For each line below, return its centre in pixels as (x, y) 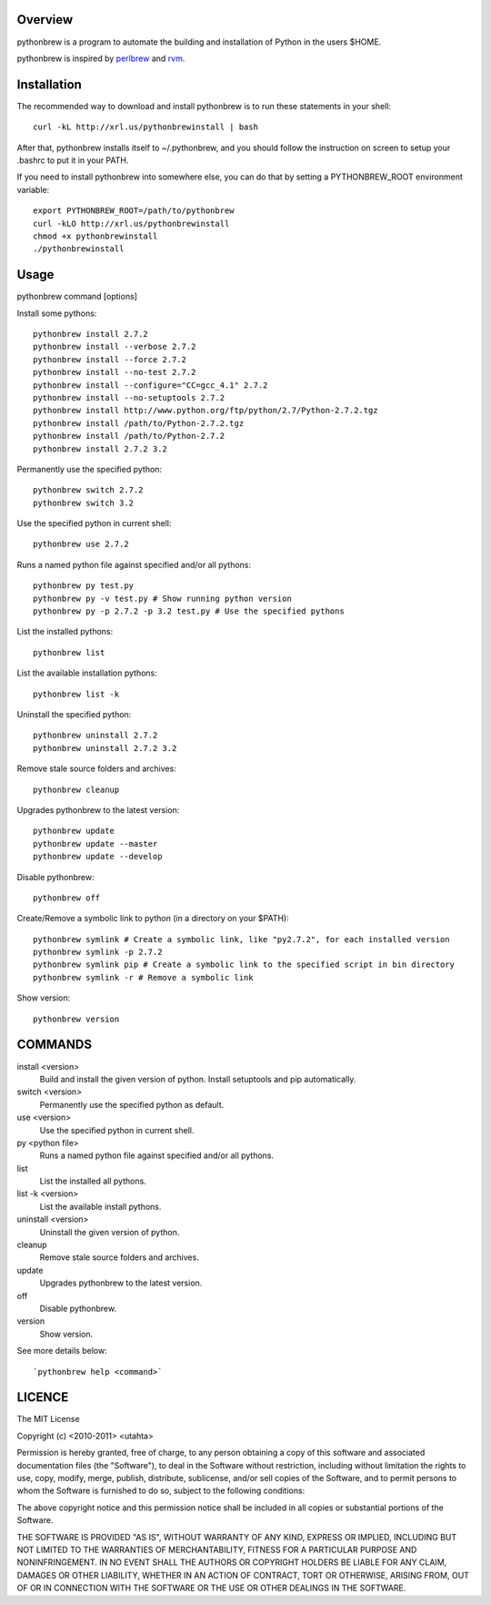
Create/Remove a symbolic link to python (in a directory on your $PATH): (153, 919)
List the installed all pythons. (93, 1181)
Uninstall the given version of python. (110, 1232)
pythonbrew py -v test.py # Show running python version (163, 598)
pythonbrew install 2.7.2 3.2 (100, 449)
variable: (33, 189)
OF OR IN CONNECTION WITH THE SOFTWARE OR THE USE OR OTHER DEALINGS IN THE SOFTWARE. (211, 1588)
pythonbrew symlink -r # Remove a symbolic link (143, 977)
